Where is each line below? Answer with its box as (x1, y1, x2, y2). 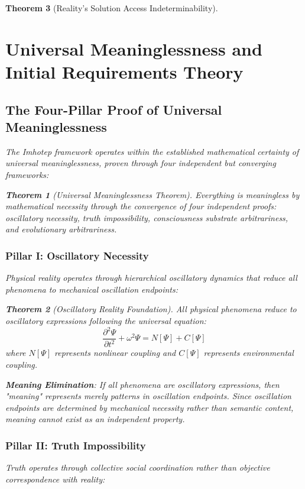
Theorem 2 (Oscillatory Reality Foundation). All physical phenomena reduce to (5, 303, 297, 315)
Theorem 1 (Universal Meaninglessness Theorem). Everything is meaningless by (5, 188, 300, 200)
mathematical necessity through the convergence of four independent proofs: (5, 200, 277, 212)
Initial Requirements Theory (5, 59, 244, 83)
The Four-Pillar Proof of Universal (5, 100, 222, 118)
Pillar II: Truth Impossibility (5, 438, 146, 452)
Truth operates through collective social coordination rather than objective (5, 461, 270, 474)
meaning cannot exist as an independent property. (5, 413, 185, 425)
